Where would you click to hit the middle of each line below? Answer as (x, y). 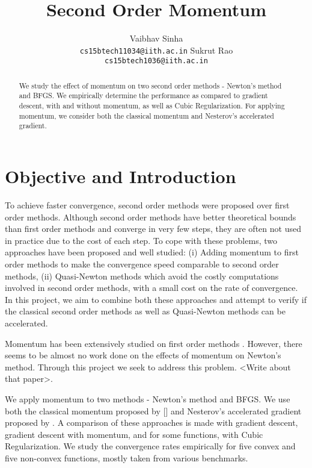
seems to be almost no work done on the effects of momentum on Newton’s (143, 355)
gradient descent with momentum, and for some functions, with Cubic (134, 434)
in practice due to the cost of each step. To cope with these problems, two (141, 240)
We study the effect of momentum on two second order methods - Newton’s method (150, 85)
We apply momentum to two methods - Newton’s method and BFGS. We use (148, 398)
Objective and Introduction (121, 176)
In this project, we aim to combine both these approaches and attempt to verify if (156, 299)
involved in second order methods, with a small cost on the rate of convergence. (151, 288)
